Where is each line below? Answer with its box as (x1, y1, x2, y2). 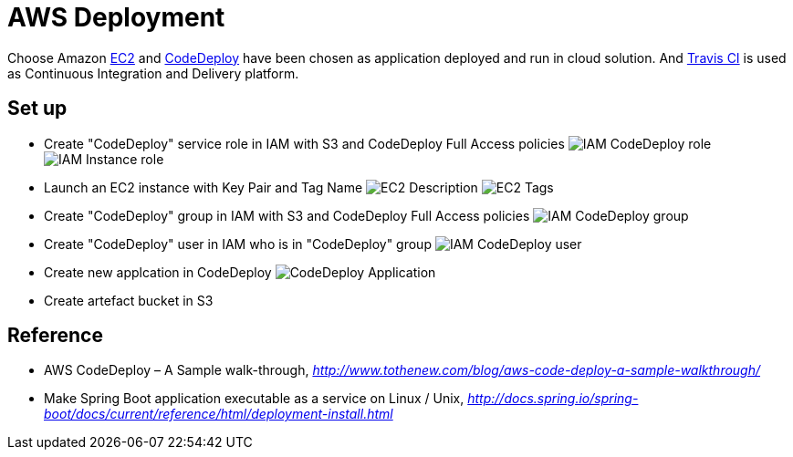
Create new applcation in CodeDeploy (44, 264, 272, 280)
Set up (7, 97, 68, 120)
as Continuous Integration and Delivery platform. (7, 65, 299, 81)
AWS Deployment (7, 2, 225, 33)
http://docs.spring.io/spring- (467, 390, 639, 407)
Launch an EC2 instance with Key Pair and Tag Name (44, 179, 363, 195)
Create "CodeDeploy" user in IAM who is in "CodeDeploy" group (44, 235, 432, 252)
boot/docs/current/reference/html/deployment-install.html (44, 406, 393, 422)
